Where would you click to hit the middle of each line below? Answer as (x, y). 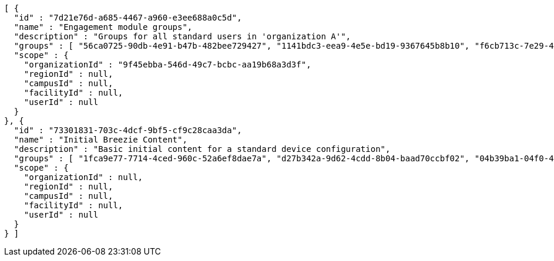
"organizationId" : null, (83, 177)
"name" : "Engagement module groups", (103, 27)
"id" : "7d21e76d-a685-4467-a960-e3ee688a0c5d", (128, 18)
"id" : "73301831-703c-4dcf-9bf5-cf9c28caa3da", (128, 130)
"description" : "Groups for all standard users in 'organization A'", (182, 36)
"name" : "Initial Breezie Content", (100, 140)
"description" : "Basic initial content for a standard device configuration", (202, 149)
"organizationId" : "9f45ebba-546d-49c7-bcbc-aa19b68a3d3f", (167, 65)
